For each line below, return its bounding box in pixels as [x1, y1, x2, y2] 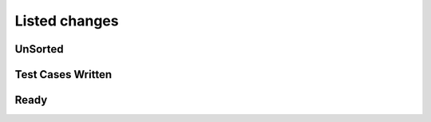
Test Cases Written [14, 68, 112, 81]
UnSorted [14, 42, 64, 56]
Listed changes [14, 12, 119, 30]
